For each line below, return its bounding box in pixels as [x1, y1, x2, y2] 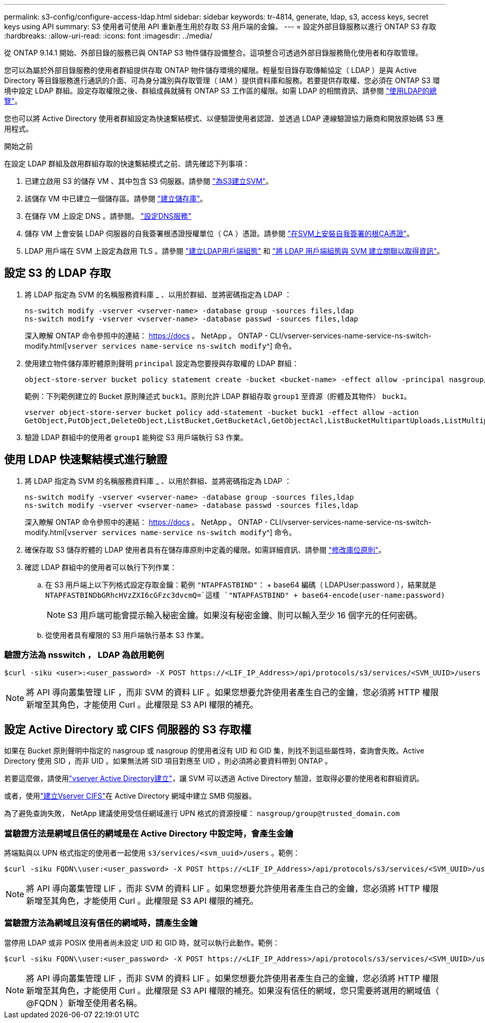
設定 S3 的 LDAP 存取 [4, 267, 111, 280]
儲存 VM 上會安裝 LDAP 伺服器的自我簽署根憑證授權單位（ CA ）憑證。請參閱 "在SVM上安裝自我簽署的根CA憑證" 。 [25, 229, 414, 238]
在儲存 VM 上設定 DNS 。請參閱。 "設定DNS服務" [25, 212, 192, 220]
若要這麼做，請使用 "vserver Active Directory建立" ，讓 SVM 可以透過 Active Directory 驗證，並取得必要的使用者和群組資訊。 [4, 774, 424, 783]
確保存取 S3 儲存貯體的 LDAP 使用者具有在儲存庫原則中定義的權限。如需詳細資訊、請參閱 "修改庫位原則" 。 [25, 545, 386, 554]
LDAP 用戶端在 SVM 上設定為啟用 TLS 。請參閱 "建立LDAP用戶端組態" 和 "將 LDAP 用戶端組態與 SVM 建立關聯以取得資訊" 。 [25, 247, 444, 255]
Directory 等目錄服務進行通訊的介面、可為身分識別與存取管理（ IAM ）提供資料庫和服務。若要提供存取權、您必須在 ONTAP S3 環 [4, 76, 440, 85]
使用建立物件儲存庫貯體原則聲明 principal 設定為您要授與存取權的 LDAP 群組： [25, 358, 299, 368]
